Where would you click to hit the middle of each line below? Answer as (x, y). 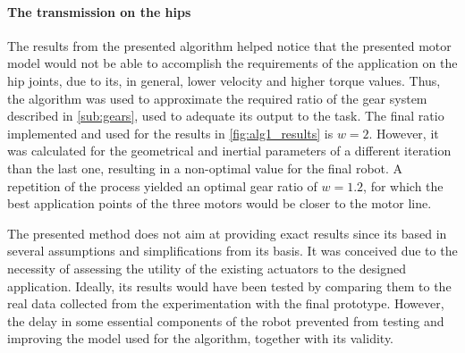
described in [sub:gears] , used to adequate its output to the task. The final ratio (226, 116)
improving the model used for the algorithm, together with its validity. (201, 338)
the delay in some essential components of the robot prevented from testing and (226, 320)
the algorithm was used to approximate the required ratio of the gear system (217, 98)
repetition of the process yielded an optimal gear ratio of (162, 185)
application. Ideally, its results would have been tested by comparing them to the (229, 286)
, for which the (403, 185)
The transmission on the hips (99, 11)
